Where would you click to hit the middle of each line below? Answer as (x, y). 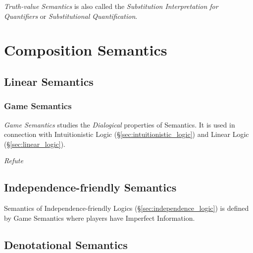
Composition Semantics (86, 50)
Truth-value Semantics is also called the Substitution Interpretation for (111, 6)
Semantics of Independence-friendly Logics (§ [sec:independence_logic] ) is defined (126, 208)
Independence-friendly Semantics (90, 187)
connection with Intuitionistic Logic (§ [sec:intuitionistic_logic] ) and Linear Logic (126, 134)
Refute (14, 160)
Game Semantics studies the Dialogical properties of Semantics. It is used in (120, 124)
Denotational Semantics (66, 244)
